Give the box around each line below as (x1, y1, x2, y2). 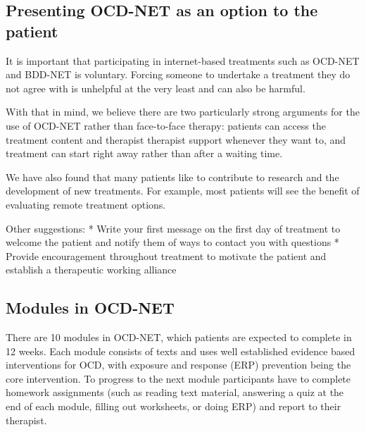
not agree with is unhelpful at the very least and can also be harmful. (6, 80, 305, 95)
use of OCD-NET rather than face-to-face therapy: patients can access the (6, 118, 326, 132)
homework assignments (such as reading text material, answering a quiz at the (6, 385, 344, 400)
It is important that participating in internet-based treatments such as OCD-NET (6, 53, 360, 68)
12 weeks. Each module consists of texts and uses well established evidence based (6, 343, 355, 358)
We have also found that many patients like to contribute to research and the (6, 169, 339, 184)
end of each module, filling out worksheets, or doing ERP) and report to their (6, 399, 341, 414)
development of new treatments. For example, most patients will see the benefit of (6, 183, 360, 198)
